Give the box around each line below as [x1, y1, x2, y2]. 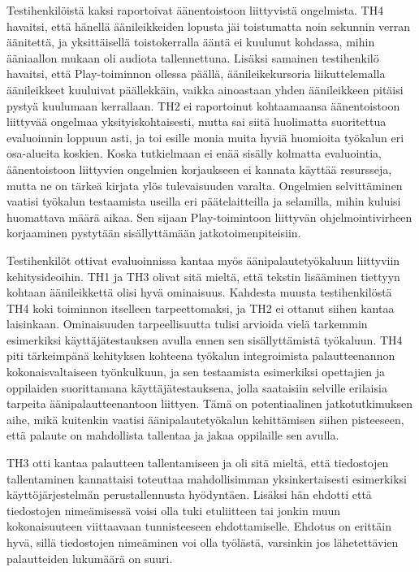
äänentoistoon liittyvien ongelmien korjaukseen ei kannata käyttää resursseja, [6, 160, 392, 177]
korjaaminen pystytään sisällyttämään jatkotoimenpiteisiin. [6, 224, 301, 241]
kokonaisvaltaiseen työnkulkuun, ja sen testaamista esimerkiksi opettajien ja [6, 363, 386, 380]
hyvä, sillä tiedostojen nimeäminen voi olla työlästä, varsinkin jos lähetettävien [6, 534, 399, 550]
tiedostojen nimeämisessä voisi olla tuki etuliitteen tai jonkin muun [6, 501, 341, 518]
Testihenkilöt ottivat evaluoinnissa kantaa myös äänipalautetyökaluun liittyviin [6, 251, 400, 268]
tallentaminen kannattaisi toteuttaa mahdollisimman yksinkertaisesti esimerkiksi [6, 470, 407, 487]
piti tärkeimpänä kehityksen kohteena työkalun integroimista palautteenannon [6, 347, 395, 364]
